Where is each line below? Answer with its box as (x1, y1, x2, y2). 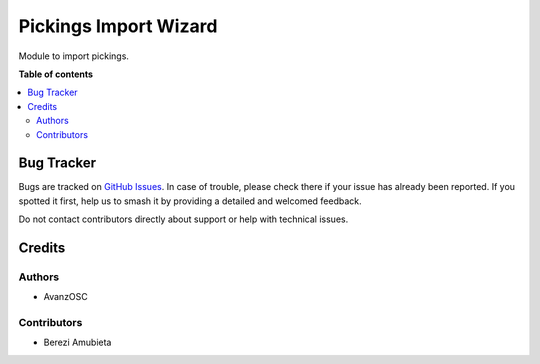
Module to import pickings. (18, 50, 130, 62)
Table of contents (18, 68, 94, 80)
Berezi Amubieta (43, 336, 112, 349)
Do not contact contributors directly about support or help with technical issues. (18, 213, 349, 225)
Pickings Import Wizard (18, 15, 218, 37)
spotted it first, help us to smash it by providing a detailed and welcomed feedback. (18, 195, 362, 207)
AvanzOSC (43, 291, 89, 303)
